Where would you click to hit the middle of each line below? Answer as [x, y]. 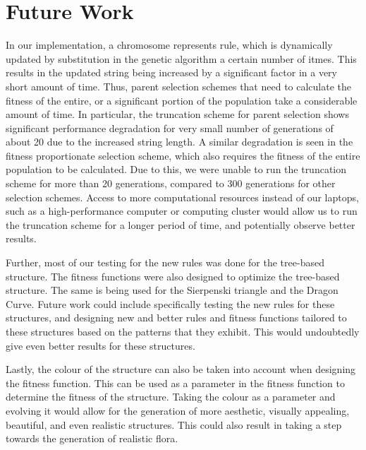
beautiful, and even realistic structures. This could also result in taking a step [174, 424]
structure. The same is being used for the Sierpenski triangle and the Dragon [172, 290]
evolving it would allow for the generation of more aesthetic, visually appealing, [178, 410]
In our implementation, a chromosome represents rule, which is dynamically [169, 45]
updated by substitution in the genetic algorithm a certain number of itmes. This [181, 58]
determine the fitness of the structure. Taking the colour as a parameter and [171, 397]
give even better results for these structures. [100, 345]
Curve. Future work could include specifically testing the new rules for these [170, 303]
